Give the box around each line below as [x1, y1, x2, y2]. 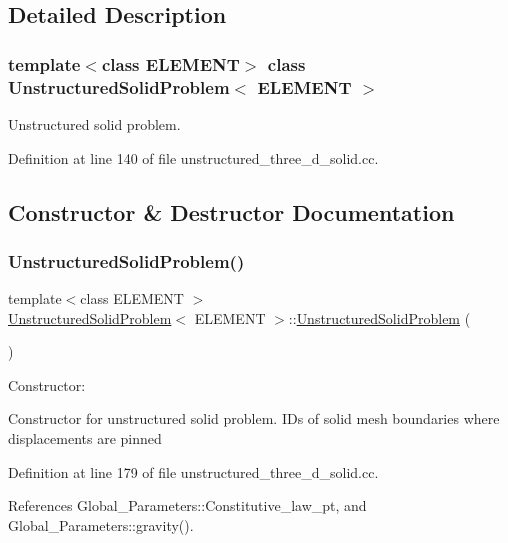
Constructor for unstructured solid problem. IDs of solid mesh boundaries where [8, 408, 500, 429]
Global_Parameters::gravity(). [8, 514, 194, 535]
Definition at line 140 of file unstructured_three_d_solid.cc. [8, 147, 379, 168]
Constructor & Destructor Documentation [8, 196, 455, 227]
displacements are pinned [8, 428, 162, 449]
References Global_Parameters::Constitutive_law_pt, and [8, 495, 367, 516]
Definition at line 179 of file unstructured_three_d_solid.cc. [8, 461, 379, 482]
